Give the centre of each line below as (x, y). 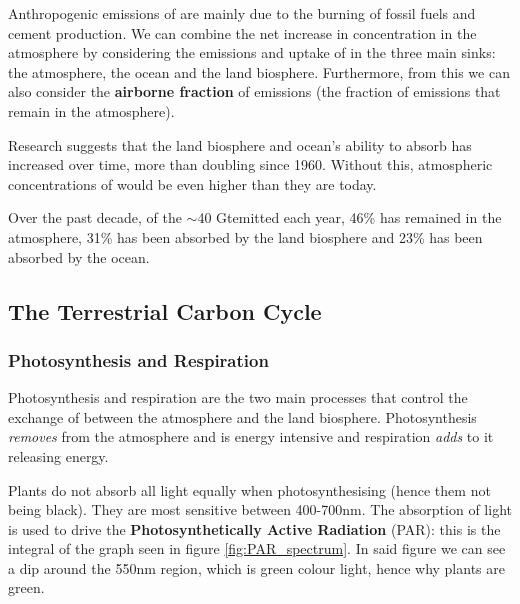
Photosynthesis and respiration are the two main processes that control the (238, 397)
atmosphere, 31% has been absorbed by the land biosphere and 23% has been (245, 236)
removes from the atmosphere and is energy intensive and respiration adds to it (251, 436)
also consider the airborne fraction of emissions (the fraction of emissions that (254, 91)
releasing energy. (58, 455)
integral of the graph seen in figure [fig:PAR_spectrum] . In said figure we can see (257, 548)
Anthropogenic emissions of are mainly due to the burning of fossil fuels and (242, 13)
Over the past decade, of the (95, 217)
